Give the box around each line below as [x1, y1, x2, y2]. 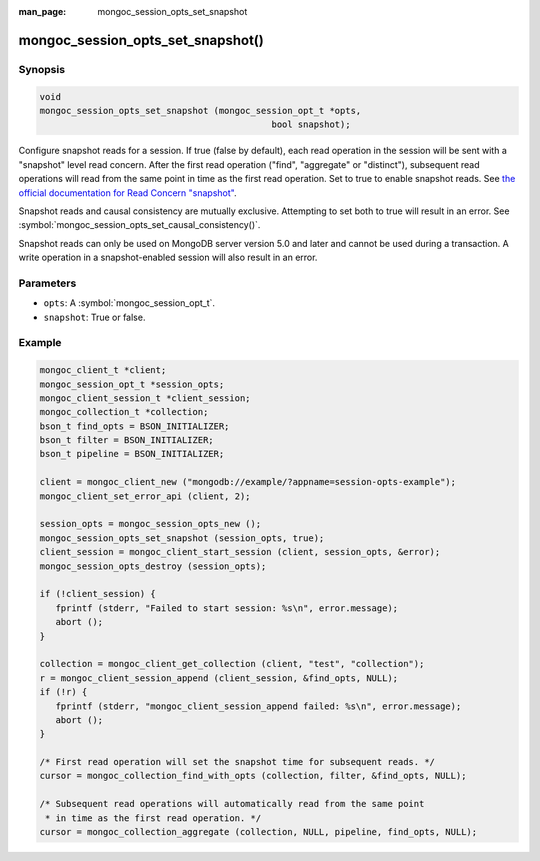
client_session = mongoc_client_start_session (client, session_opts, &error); [39, 546, 441, 558]
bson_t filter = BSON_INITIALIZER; [39, 435, 214, 446]
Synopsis [18, 62, 65, 76]
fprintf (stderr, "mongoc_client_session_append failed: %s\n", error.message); [55, 700, 462, 712]
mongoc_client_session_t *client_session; [39, 392, 251, 404]
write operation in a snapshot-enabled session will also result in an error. [18, 251, 318, 264]
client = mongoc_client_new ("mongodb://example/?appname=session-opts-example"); [39, 476, 457, 488]
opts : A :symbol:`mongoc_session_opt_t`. [43, 297, 215, 309]
